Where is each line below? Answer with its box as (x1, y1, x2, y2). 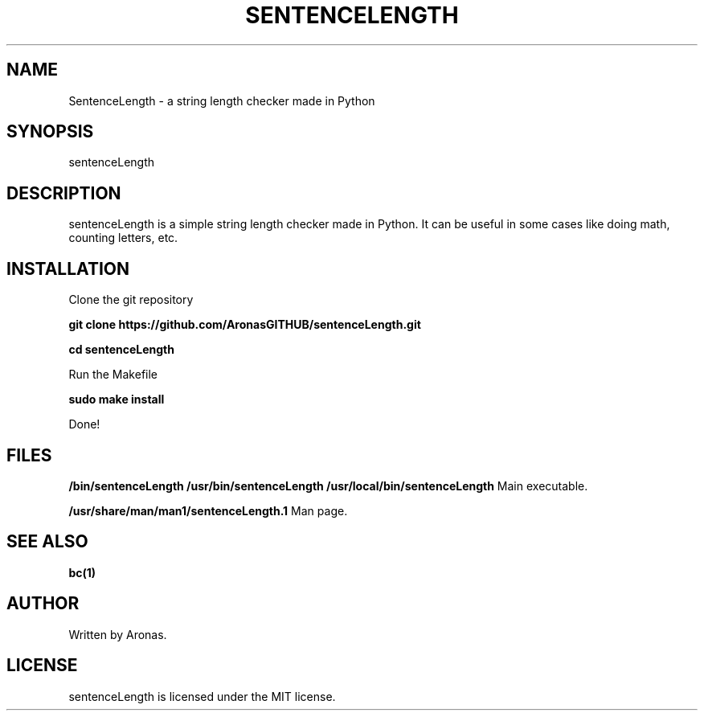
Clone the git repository (68, 293, 194, 307)
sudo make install (68, 392, 165, 407)
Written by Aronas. (68, 627, 167, 641)
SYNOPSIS (6, 121, 94, 142)
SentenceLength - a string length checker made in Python (68, 93, 375, 108)
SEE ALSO (6, 531, 88, 552)
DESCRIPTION (6, 182, 121, 203)
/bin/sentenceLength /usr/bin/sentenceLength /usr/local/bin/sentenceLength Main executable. (68, 478, 588, 493)
